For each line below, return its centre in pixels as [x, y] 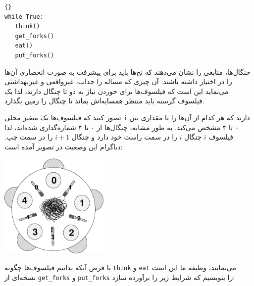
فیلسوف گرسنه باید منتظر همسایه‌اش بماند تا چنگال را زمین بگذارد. [104, 101]
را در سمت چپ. [29, 137]
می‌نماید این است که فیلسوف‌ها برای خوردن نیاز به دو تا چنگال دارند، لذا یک [117, 91]
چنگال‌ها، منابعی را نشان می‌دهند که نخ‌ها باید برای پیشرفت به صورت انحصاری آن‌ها [127, 71]
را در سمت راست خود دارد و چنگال [124, 137]
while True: [24, 17]
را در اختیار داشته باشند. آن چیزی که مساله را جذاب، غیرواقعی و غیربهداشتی [118, 81]
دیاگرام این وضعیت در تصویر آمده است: [64, 146]
